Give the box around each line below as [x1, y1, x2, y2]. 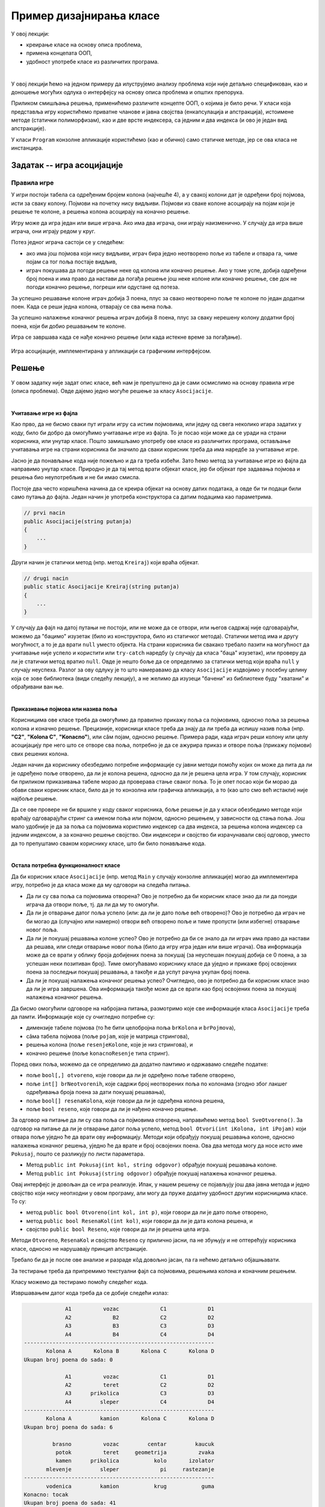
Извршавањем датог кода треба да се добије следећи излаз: [11, 1289, 169, 1297]
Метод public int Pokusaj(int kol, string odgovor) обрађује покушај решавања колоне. [26, 1161, 277, 1169]
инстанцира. [11, 145, 43, 152]
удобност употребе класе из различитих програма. [26, 58, 159, 65]
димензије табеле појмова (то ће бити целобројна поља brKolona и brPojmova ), [26, 1024, 236, 1031]
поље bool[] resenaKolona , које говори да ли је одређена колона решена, [26, 1097, 225, 1104]
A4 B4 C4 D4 [65, 1331, 215, 1338]
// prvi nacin [23, 509, 66, 517]
